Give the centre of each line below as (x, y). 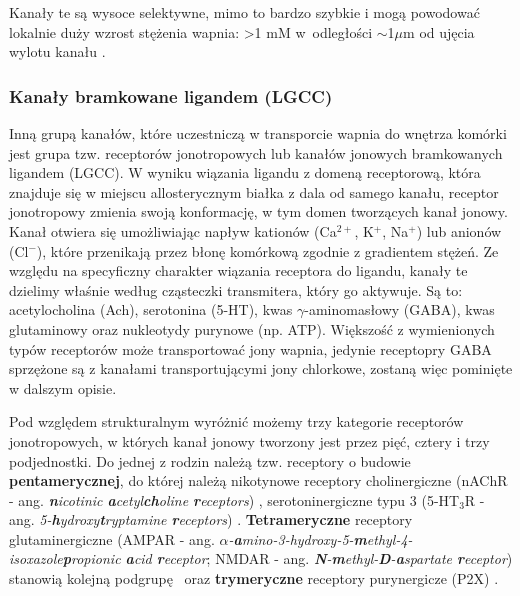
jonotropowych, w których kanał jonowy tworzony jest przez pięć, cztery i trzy (249, 440)
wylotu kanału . (57, 51)
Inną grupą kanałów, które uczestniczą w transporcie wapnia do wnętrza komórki (258, 133)
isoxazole (36, 558)
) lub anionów (459, 230)
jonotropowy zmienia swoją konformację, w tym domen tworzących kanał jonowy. (258, 211)
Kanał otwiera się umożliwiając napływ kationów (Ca (173, 230)
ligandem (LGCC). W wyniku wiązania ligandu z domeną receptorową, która (245, 172)
